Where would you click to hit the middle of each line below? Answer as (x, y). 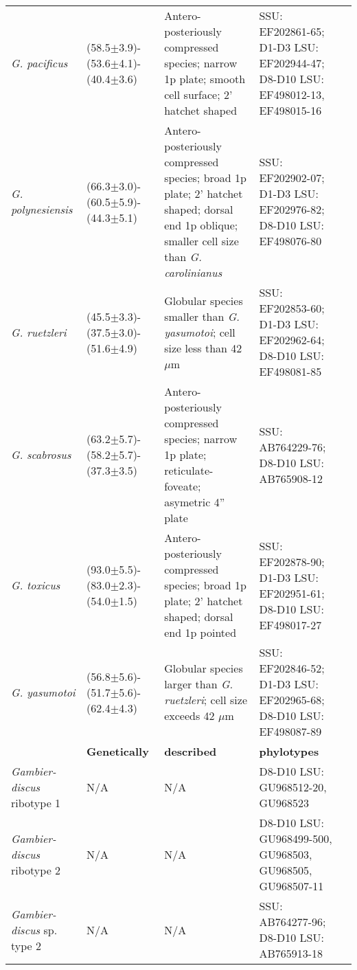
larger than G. (199, 684)
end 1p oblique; (201, 225)
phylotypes (289, 751)
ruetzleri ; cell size (206, 700)
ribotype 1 (36, 803)
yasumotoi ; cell (200, 332)
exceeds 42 (189, 715)
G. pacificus (39, 63)
